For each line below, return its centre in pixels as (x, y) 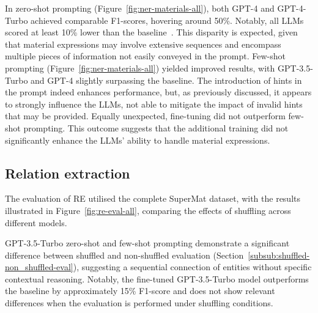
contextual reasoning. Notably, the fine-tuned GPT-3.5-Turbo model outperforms (157, 278)
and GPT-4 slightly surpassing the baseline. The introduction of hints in (166, 80)
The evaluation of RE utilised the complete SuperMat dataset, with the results (153, 198)
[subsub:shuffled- (279, 255)
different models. (36, 222)
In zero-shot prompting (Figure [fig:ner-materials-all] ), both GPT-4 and (140, 8)
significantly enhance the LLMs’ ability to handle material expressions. (138, 140)
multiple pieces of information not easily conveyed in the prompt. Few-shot (146, 56)
